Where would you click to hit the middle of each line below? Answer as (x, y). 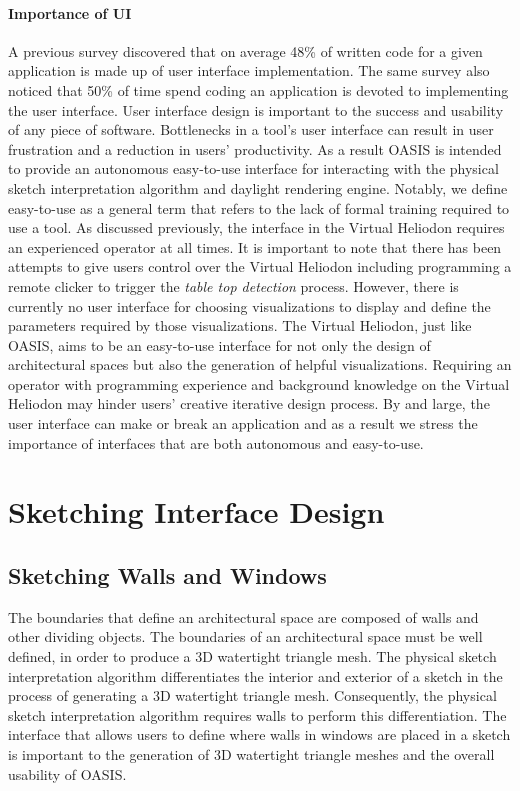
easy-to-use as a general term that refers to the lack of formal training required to (259, 207)
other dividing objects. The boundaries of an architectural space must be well (245, 636)
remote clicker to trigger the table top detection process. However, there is (233, 285)
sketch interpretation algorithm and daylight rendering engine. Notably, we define (258, 187)
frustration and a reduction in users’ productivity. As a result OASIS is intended (255, 148)
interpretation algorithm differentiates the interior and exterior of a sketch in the (255, 675)
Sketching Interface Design (196, 511)
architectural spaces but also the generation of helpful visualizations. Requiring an (260, 364)
